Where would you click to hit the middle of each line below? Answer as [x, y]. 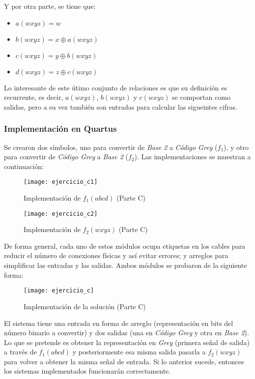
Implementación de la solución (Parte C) [85, 306]
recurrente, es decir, [34, 97]
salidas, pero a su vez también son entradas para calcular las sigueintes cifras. [121, 106]
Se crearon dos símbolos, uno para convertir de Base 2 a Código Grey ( [111, 147]
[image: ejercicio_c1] [61, 182]
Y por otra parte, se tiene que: [50, 6]
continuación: [24, 166]
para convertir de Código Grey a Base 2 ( [66, 157]
